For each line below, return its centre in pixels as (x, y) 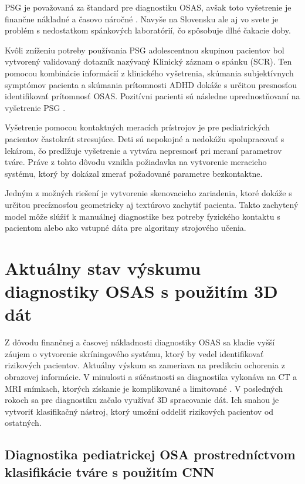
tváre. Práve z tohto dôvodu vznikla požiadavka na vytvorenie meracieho (136, 162)
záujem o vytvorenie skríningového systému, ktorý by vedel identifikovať (134, 353)
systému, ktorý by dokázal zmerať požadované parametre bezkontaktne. (134, 173)
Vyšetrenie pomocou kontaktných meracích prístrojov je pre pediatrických (137, 127)
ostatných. (23, 423)
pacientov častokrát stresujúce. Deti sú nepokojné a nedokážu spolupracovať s (145, 138)
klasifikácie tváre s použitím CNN (110, 471)
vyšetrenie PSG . (35, 107)
